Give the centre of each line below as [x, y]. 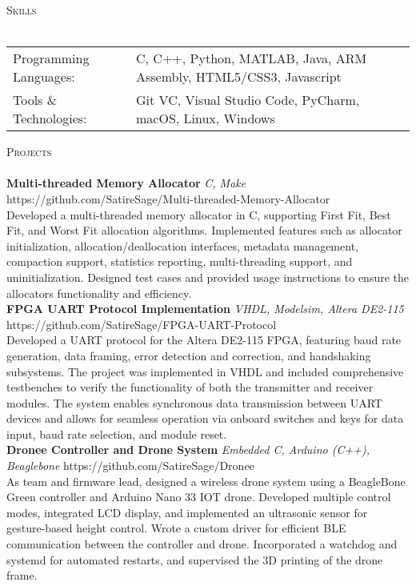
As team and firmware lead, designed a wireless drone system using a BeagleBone [206, 481]
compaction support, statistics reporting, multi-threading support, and [180, 261]
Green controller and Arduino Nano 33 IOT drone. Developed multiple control [199, 497]
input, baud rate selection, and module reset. [117, 433]
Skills [22, 10]
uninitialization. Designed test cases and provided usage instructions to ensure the [208, 277]
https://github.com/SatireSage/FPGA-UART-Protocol [142, 324]
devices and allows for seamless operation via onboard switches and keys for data [205, 418]
